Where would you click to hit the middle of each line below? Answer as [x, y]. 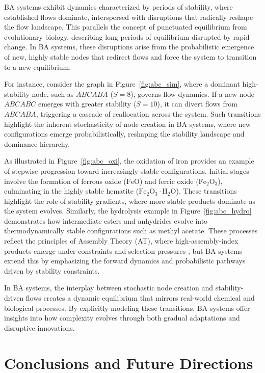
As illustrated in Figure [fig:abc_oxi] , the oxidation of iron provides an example [129, 161]
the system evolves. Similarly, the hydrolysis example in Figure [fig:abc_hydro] [128, 211]
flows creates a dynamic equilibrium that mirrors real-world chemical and [140, 298]
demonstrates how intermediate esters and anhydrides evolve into [106, 220]
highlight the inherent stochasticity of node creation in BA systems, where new [128, 124]
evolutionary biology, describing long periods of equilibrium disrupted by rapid [127, 36]
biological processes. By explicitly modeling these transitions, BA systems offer [127, 308]
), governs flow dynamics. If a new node [193, 94]
